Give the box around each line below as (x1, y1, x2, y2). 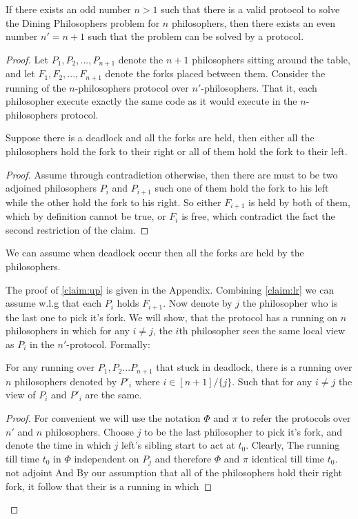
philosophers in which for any (6, 323, 130, 338)
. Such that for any (232, 374, 312, 388)
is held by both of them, (248, 194, 350, 209)
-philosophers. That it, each (201, 80, 317, 94)
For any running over (6, 360, 95, 374)
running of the (6, 80, 66, 94)
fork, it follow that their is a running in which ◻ (6, 478, 212, 493)
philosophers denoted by (14, 374, 117, 388)
